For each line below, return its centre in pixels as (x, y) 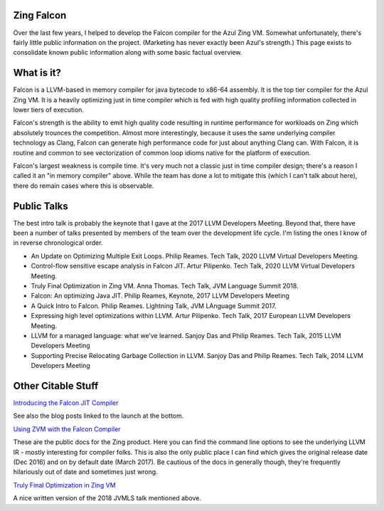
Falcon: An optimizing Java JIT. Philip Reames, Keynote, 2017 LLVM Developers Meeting (160, 296)
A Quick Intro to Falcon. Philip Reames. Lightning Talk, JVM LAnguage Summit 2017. (154, 305)
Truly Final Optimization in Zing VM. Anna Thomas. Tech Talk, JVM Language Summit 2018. (165, 285)
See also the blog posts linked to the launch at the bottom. (98, 416)
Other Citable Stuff (56, 385)
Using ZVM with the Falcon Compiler (67, 429)
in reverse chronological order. (58, 243)
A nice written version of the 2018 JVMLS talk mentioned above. (107, 498)
